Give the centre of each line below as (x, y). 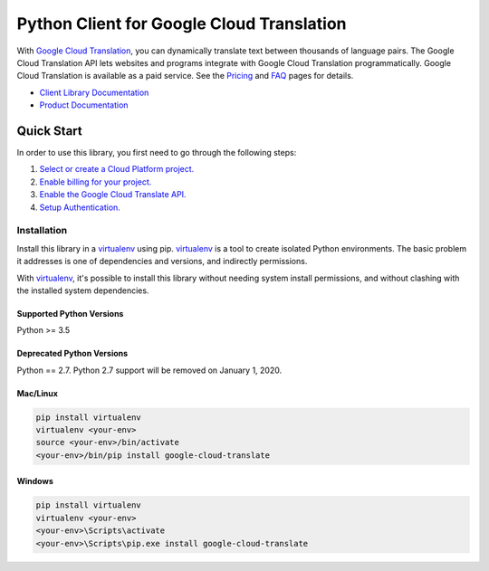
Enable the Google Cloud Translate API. (113, 195)
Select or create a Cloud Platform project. (117, 169)
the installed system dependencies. (83, 290)
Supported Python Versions (70, 313)
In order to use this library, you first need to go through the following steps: (157, 153)
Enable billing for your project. (96, 182)
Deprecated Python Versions (72, 354)
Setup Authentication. (80, 207)
